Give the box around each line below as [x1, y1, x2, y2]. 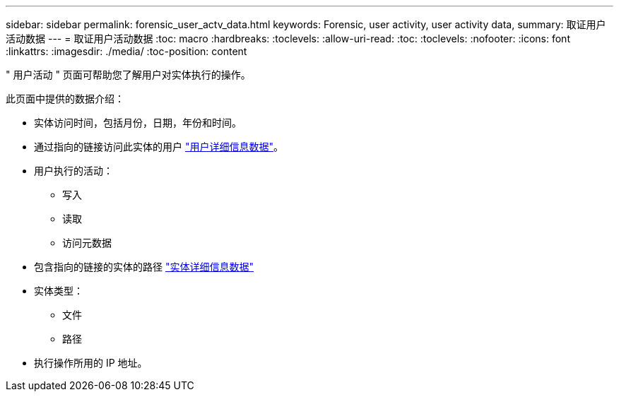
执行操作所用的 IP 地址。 [34, 357, 148, 369]
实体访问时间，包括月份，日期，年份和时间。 [34, 117, 242, 129]
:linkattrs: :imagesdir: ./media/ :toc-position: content [6, 45, 247, 57]
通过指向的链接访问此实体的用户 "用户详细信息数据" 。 [34, 141, 283, 153]
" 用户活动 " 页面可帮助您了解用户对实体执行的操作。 [6, 69, 251, 81]
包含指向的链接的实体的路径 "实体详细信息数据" [34, 261, 254, 273]
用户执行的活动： [34, 165, 113, 177]
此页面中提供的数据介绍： [6, 93, 124, 105]
